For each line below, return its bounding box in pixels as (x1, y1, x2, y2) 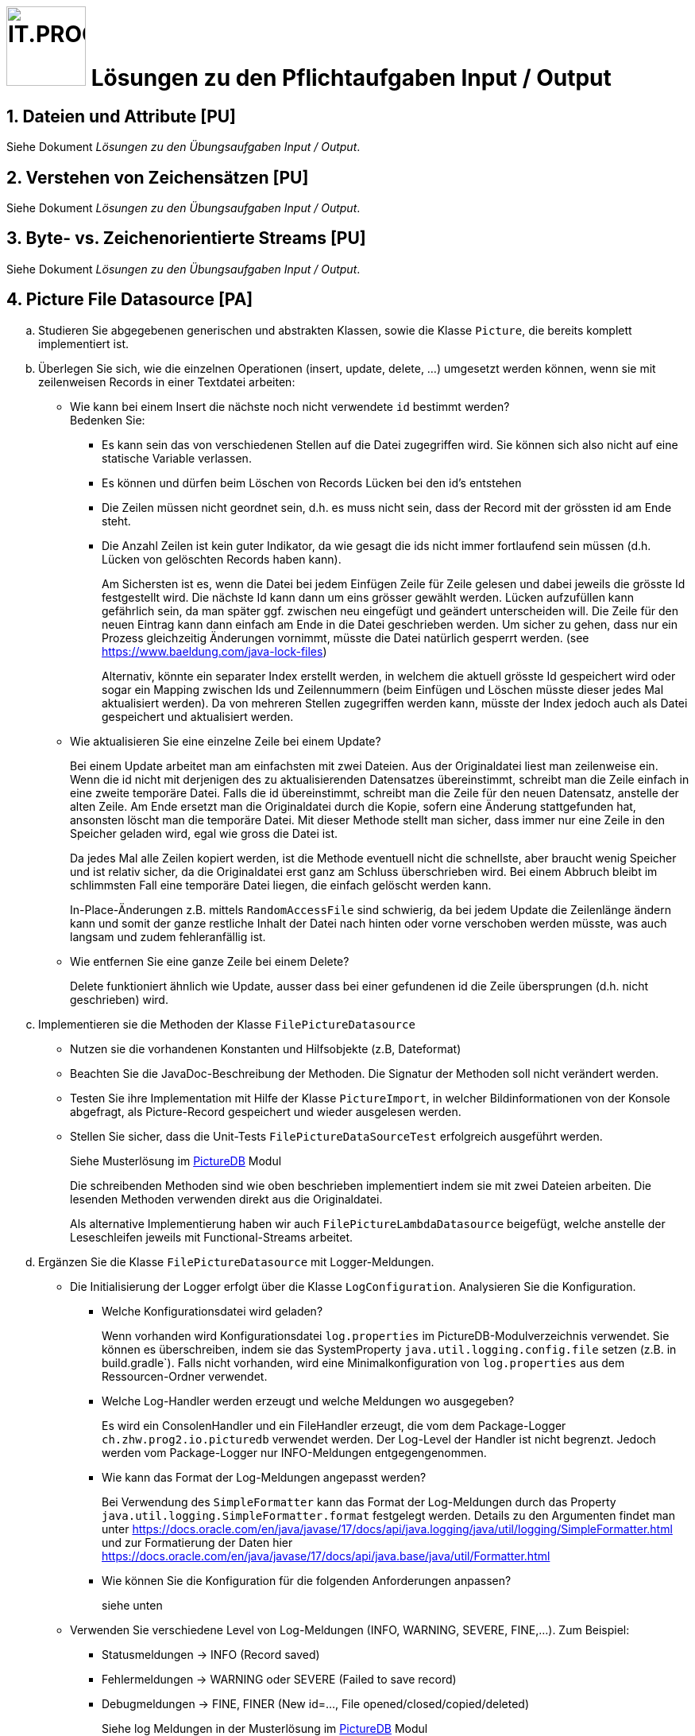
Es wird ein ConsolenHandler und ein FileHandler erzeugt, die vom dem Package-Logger (102, 1418, 566, 1432)
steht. (102, 513, 131, 528)
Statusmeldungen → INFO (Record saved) (102, 1647, 320, 1661)
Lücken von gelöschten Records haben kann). (102, 552, 342, 566)
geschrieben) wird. (70, 992, 168, 1006)
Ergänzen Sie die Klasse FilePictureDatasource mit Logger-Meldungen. (38, 1254, 434, 1269)
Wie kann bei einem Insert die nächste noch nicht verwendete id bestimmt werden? (70, 399, 510, 413)
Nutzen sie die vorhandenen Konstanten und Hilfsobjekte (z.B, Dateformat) (70, 1041, 461, 1056)
